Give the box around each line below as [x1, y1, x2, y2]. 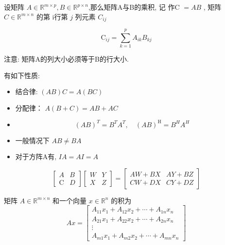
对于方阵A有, [15, 151, 57, 162]
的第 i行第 [36, 11, 68, 21]
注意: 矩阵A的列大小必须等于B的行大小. [4, 54, 129, 64]
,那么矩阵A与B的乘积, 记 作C [88, 2, 180, 12]
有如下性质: [4, 70, 40, 80]
